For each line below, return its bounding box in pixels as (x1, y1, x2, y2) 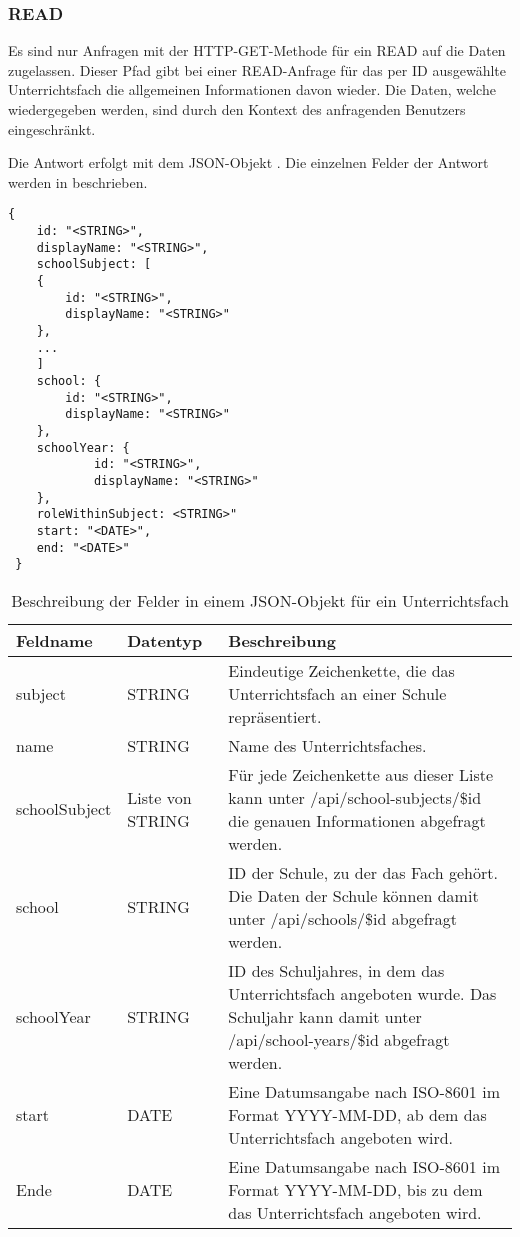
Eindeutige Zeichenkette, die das (228, 658, 455, 682)
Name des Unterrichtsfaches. (228, 733, 427, 757)
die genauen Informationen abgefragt (228, 808, 486, 832)
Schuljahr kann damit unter (228, 1004, 422, 1028)
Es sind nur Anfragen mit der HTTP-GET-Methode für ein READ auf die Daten (8, 40, 506, 61)
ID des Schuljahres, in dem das (228, 958, 445, 982)
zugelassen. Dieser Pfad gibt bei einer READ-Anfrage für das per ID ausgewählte (8, 59, 506, 80)
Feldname (16, 628, 93, 652)
